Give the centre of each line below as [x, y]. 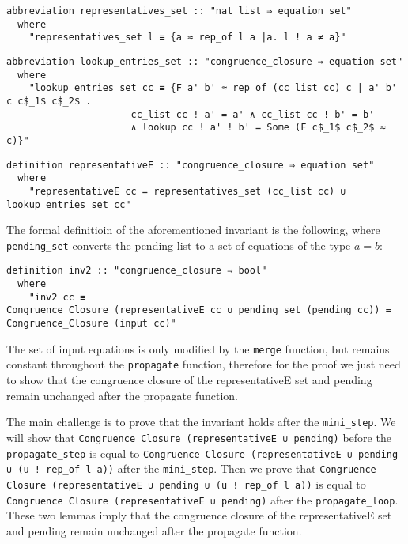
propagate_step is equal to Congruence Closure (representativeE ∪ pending [202, 453]
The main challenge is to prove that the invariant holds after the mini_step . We [201, 422]
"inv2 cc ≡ [57, 297]
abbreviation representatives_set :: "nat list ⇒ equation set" [179, 11]
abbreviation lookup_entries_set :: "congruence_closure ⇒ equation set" [205, 61]
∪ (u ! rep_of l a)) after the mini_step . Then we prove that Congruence [191, 468]
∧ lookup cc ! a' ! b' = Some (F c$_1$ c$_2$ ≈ [258, 128]
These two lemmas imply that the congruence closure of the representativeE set [199, 515]
